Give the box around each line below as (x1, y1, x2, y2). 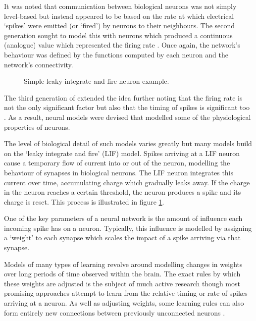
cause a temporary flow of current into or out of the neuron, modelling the (4, 158, 230, 168)
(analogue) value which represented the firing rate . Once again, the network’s (4, 40, 241, 50)
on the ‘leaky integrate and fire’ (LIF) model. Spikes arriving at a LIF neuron (4, 148, 240, 158)
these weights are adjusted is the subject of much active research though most (4, 278, 240, 288)
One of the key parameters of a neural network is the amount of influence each (4, 213, 243, 223)
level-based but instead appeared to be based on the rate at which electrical (4, 10, 234, 21)
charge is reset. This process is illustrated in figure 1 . (4, 196, 164, 207)
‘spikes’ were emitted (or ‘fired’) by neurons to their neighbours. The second (4, 20, 235, 31)
